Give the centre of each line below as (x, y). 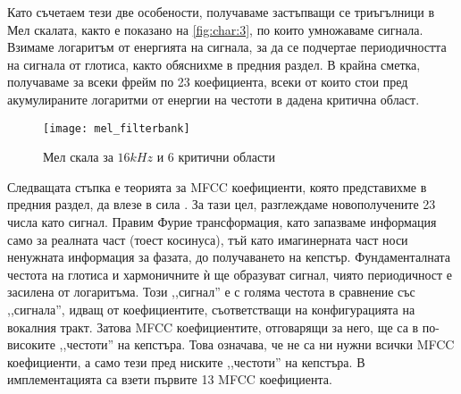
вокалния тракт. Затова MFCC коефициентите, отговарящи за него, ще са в (213, 327)
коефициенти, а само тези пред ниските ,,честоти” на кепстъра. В (186, 361)
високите (31, 344)
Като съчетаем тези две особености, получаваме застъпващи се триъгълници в (221, 12)
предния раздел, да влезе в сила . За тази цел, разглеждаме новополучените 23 (222, 204)
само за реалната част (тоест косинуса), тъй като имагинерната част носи (208, 239)
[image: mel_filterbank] (117, 128)
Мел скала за (78, 157)
